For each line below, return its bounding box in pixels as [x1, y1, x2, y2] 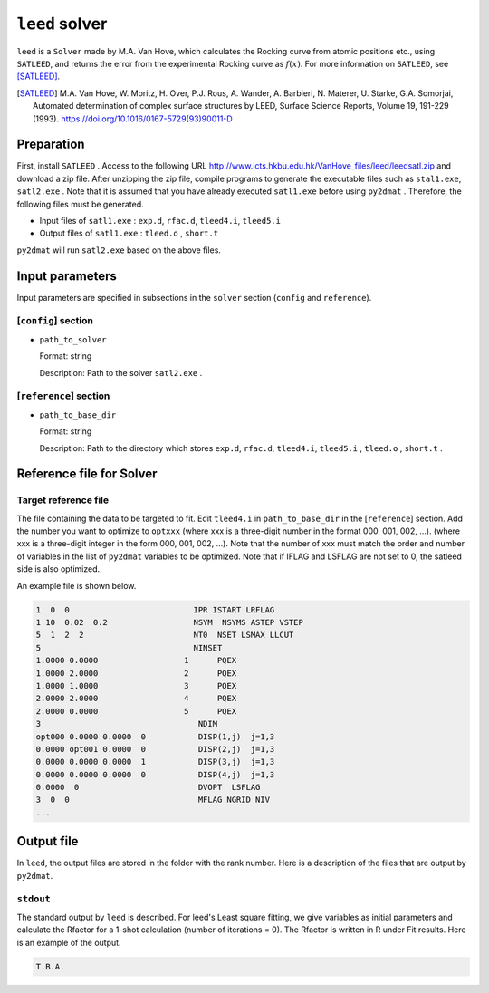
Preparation [16, 137, 85, 152]
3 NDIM [35, 718, 217, 729]
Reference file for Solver [16, 467, 158, 482]
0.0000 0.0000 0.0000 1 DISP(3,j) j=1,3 [35, 757, 275, 767]
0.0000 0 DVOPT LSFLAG [35, 782, 261, 793]
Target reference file [16, 494, 110, 506]
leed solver [16, 14, 108, 34]
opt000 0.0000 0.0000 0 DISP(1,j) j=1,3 [35, 731, 275, 742]
